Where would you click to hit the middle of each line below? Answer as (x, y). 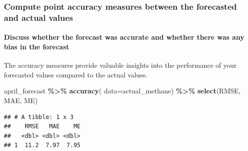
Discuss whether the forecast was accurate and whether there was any (124, 37)
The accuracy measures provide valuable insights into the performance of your (120, 65)
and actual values (38, 17)
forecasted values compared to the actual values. (76, 74)
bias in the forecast (37, 46)
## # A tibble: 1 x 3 (39, 117)
